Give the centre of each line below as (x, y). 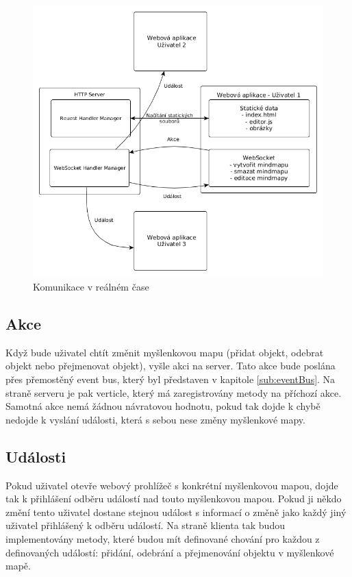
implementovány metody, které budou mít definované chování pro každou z (163, 538)
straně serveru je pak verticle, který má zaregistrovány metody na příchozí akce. (174, 392)
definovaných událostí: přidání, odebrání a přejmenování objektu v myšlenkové (170, 552)
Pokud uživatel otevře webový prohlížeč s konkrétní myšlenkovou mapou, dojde (172, 485)
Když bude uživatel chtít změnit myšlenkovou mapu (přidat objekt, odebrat (165, 352)
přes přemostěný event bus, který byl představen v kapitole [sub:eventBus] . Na (171, 379)
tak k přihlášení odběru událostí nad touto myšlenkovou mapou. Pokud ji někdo (174, 499)
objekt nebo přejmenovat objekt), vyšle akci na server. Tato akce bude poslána (171, 366)
